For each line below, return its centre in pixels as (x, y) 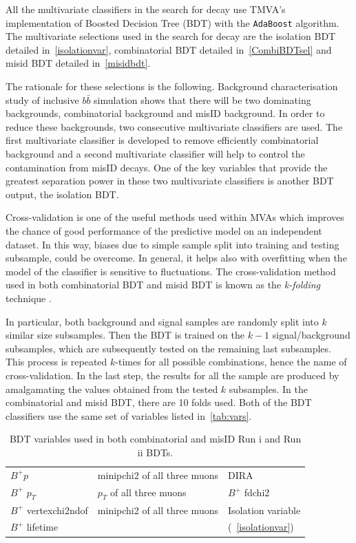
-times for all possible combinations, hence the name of (231, 362)
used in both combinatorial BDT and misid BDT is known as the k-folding (163, 285)
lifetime (42, 527)
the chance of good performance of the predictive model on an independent (164, 230)
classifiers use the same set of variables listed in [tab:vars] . (129, 415)
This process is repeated (56, 362)
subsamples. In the (268, 388)
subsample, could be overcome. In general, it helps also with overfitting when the (176, 258)
